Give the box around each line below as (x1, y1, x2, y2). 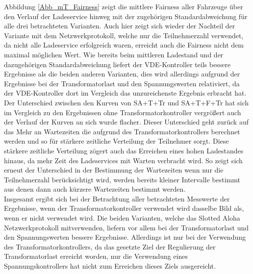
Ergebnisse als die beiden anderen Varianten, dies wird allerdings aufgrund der (4, 69, 240, 79)
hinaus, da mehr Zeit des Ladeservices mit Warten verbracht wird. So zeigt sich (4, 155, 243, 165)
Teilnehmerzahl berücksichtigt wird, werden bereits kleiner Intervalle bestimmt (4, 174, 240, 184)
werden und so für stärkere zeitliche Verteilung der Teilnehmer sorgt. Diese (4, 136, 229, 146)
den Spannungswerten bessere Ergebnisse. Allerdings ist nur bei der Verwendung (4, 232, 246, 242)
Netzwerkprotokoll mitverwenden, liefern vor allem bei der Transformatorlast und (4, 222, 249, 232)
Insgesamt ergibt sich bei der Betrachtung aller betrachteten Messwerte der (4, 193, 230, 203)
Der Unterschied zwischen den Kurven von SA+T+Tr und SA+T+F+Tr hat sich (4, 97, 249, 107)
